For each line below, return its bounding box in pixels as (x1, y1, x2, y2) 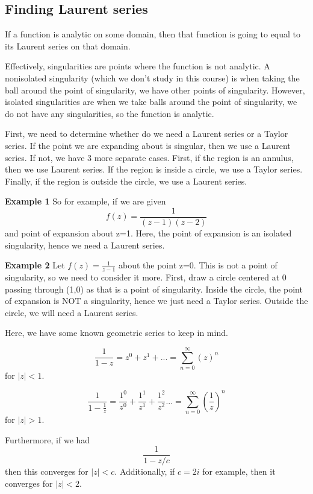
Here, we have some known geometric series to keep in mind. (5, 326, 228, 339)
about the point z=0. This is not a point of (118, 259, 277, 271)
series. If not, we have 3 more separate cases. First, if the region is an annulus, (5, 151, 294, 163)
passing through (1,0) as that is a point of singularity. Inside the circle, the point (5, 282, 303, 295)
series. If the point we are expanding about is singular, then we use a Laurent (5, 139, 291, 151)
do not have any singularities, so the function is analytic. (5, 107, 214, 119)
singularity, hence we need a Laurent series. (5, 238, 165, 251)
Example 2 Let (5, 259, 65, 271)
